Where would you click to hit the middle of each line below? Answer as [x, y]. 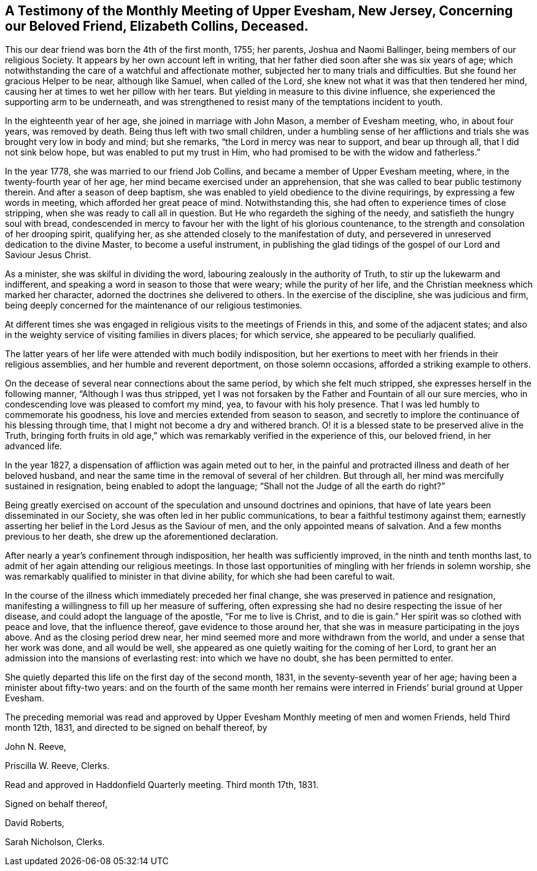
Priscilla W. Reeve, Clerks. [57, 766]
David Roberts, [35, 823]
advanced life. [33, 446]
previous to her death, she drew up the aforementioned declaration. [142, 537]
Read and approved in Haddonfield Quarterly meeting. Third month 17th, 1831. [162, 785]
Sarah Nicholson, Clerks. [55, 842]
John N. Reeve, [36, 747]
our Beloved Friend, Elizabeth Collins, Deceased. [157, 26]
